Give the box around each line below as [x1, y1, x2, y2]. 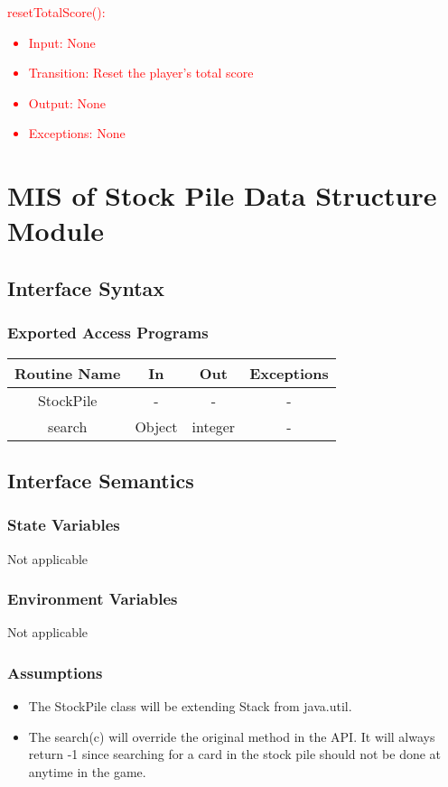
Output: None [28, 93, 106, 112]
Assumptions [7, 661, 103, 683]
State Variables [7, 514, 120, 536]
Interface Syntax [7, 273, 165, 301]
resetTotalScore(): [7, 3, 106, 21]
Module [7, 212, 105, 249]
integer [191, 415, 236, 437]
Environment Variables [7, 588, 178, 610]
